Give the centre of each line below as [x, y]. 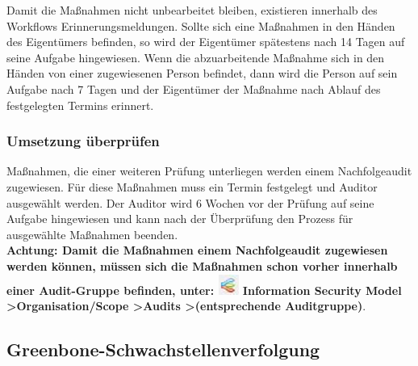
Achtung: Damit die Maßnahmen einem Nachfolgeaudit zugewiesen [197, 250]
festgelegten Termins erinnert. [80, 105]
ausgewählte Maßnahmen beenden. [92, 234]
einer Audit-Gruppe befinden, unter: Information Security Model [204, 290]
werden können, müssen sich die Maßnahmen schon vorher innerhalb [202, 265]
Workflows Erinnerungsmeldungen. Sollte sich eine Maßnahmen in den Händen [201, 25]
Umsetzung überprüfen [83, 141]
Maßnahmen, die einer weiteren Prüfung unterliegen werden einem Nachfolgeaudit [209, 171]
